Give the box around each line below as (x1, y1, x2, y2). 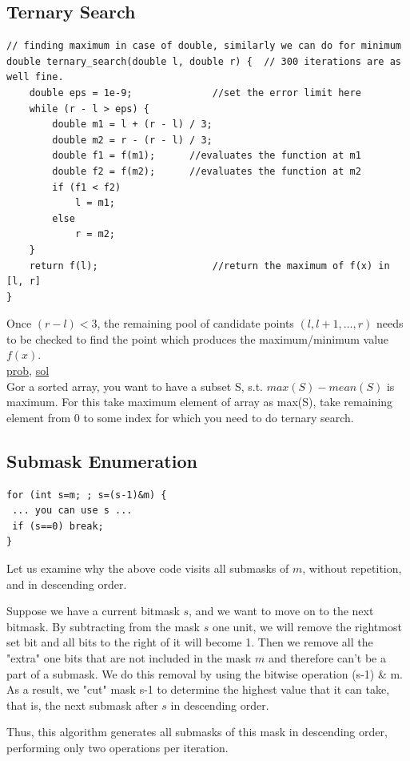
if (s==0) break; (12, 520, 104, 532)
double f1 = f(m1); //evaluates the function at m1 (52, 150, 361, 162)
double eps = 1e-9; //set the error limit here (29, 87, 361, 99)
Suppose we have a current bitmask (6, 602, 180, 619)
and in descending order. (6, 575, 127, 592)
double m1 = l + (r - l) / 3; (52, 119, 213, 131)
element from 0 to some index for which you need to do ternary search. (6, 409, 354, 425)
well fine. (6, 71, 64, 83)
